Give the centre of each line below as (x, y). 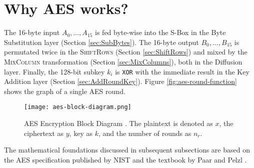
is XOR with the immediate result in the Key (182, 71)
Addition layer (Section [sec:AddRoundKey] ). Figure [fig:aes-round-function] (120, 81)
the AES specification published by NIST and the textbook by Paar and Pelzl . (125, 159)
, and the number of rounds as (145, 133)
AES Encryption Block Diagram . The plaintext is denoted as (118, 123)
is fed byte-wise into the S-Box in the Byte (160, 32)
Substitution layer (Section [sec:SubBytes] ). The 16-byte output (101, 42)
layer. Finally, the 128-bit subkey (54, 71)
